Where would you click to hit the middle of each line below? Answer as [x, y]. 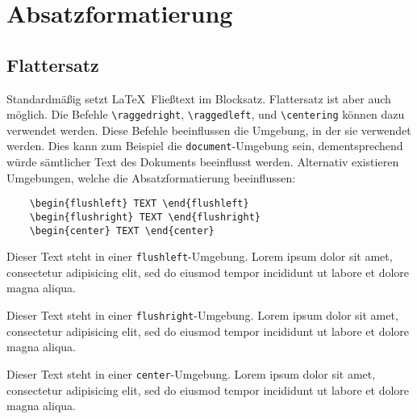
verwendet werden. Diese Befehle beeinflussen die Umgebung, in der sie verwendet [209, 130]
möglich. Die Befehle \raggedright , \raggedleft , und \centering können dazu [206, 114]
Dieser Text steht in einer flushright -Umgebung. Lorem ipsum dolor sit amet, [202, 315]
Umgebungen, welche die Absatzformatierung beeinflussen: [151, 177]
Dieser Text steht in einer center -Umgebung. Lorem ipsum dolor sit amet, [191, 373]
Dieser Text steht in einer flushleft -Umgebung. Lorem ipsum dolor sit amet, [200, 256]
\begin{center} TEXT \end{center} [122, 230]
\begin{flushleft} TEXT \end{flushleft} [139, 204]
